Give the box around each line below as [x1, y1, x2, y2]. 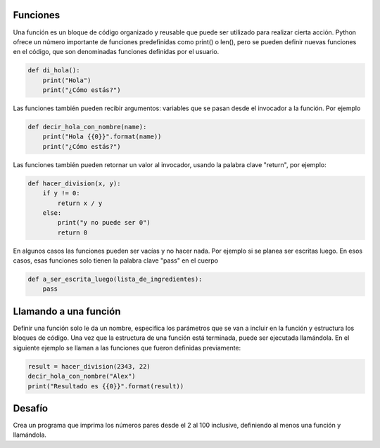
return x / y [57, 199, 103, 207]
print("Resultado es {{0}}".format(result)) [27, 382, 184, 390]
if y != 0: [42, 190, 80, 197]
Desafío [13, 402, 49, 414]
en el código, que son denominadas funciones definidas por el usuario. [13, 48, 220, 56]
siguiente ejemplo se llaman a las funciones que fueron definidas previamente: [13, 343, 241, 352]
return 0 [57, 228, 88, 237]
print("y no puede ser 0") [57, 218, 151, 227]
